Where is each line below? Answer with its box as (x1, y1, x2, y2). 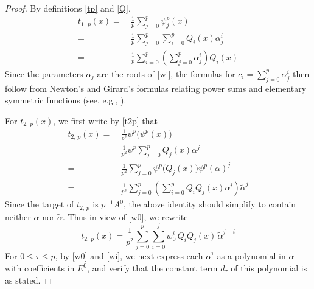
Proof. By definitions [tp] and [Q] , (5, 2, 131, 14)
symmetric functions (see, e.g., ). (5, 94, 127, 106)
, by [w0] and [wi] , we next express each (55, 249, 203, 262)
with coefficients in (5, 262, 75, 274)
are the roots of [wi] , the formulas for (97, 67, 235, 80)
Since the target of (5, 198, 74, 211)
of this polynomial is (231, 262, 307, 274)
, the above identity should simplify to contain (123, 198, 296, 211)
